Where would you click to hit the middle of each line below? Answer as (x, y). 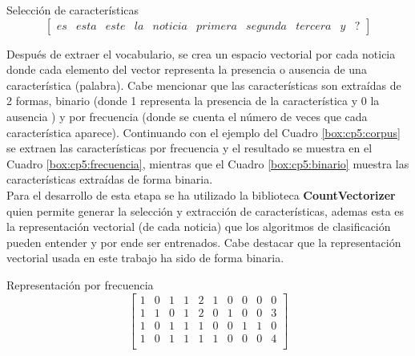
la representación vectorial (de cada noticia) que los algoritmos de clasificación (199, 227)
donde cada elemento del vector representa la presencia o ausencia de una (187, 69)
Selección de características (73, 10)
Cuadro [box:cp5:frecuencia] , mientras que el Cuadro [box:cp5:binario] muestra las (208, 163)
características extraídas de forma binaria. (110, 179)
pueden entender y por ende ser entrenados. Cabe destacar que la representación (204, 242)
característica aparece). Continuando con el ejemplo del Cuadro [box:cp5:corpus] (203, 132)
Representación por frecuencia (80, 284)
